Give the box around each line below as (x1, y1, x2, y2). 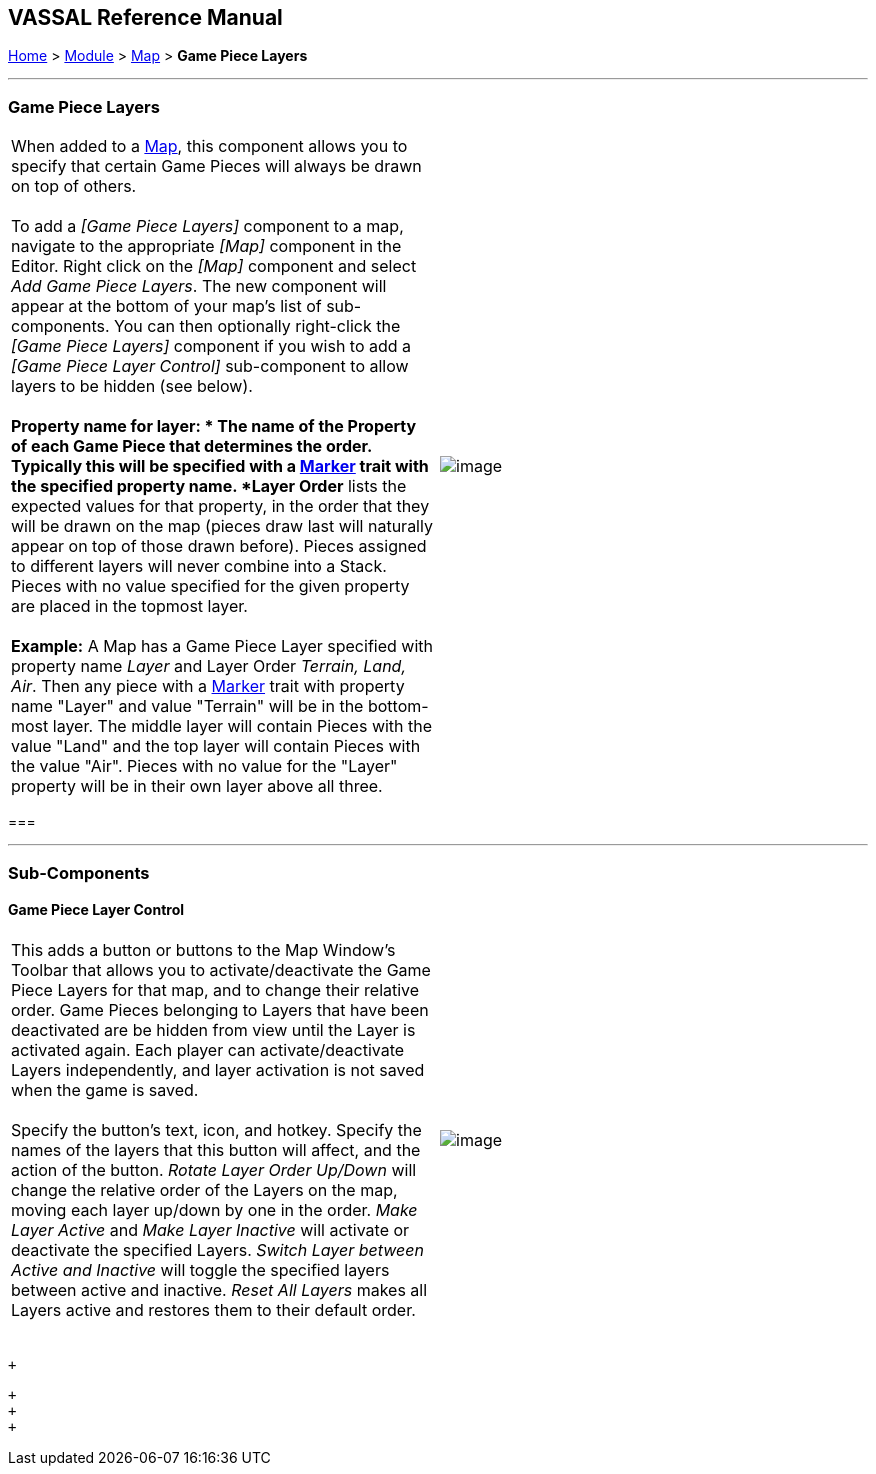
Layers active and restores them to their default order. (11, 1299, 416, 1320)
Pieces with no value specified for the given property (11, 576, 410, 597)
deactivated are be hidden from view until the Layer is (11, 1019, 416, 1040)
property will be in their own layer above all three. (11, 776, 383, 797)
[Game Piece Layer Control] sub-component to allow (11, 356, 409, 377)
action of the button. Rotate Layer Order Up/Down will (11, 1159, 417, 1180)
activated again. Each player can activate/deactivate (11, 1039, 405, 1060)
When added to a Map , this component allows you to (11, 136, 408, 157)
